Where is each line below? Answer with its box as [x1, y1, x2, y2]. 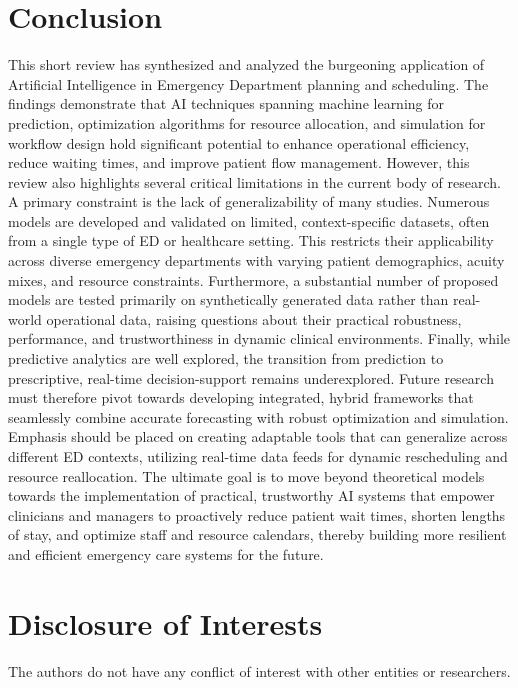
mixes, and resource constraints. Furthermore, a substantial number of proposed [8, 269, 499, 290]
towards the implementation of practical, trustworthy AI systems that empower [8, 485, 495, 506]
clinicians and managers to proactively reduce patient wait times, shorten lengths [8, 504, 506, 525]
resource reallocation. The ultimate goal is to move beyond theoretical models [8, 465, 485, 486]
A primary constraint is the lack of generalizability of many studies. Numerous [8, 191, 490, 212]
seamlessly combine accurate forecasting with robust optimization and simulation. [8, 406, 509, 427]
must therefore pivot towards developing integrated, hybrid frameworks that [8, 387, 474, 408]
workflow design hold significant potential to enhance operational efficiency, [8, 132, 470, 153]
